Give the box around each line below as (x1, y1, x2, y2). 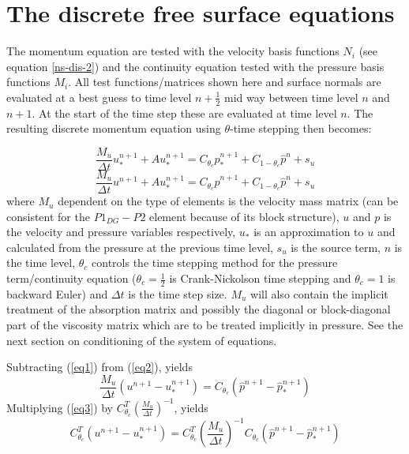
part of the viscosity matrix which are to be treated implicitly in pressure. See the (6, 317, 403, 333)
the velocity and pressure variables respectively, (6, 223, 236, 240)
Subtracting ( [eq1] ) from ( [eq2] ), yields (6, 358, 193, 375)
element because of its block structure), (149, 208, 340, 224)
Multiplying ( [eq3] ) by (6, 399, 114, 415)
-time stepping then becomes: (230, 120, 372, 137)
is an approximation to (253, 223, 364, 240)
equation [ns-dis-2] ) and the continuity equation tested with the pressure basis (6, 58, 385, 74)
